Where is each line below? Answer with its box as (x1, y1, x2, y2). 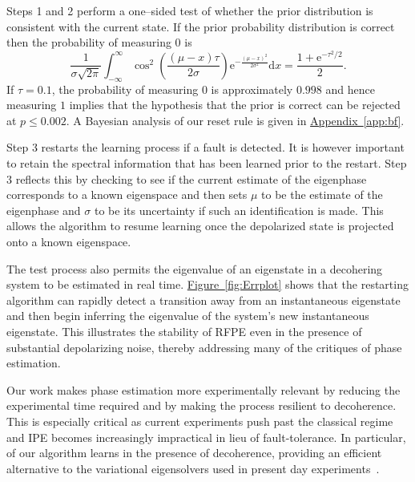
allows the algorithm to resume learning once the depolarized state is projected (6, 217, 394, 234)
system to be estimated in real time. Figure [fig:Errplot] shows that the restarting (6, 276, 409, 293)
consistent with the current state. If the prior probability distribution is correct (6, 18, 395, 34)
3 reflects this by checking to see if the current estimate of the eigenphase (6, 170, 367, 187)
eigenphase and (6, 201, 81, 218)
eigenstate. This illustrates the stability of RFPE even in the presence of (6, 322, 362, 339)
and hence (325, 80, 375, 97)
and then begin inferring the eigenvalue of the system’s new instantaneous (6, 307, 369, 324)
